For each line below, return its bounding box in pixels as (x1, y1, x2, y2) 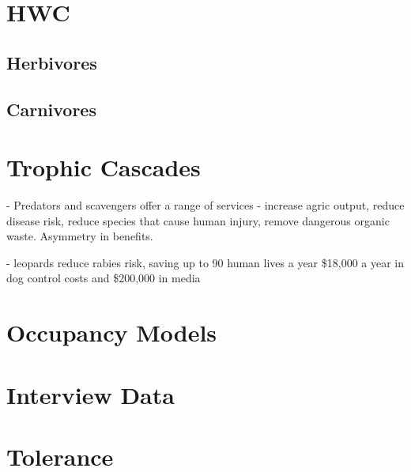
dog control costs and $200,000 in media (6, 270, 201, 286)
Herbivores (6, 50, 97, 74)
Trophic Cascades (6, 151, 201, 183)
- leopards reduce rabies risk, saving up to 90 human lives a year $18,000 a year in (6, 254, 405, 270)
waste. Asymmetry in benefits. (6, 228, 153, 244)
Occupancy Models (6, 316, 217, 349)
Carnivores (6, 96, 96, 121)
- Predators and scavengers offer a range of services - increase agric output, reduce (6, 197, 405, 213)
